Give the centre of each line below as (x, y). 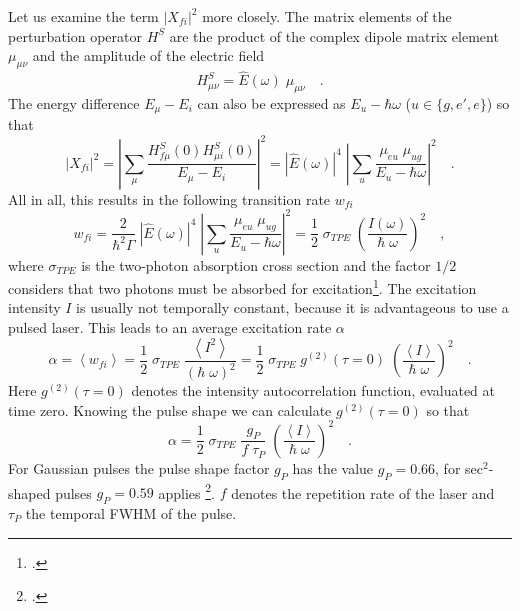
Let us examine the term (83, 16)
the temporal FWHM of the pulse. (131, 512)
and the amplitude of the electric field (148, 55)
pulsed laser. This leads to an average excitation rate (170, 327)
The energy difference (74, 103)
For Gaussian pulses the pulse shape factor (139, 467)
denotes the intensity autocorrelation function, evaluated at (313, 390)
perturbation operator (75, 35)
